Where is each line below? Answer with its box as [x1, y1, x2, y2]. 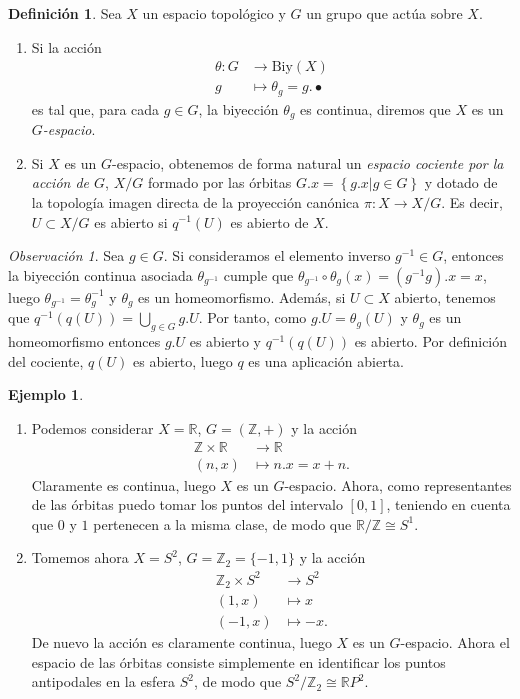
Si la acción [31, 36, 102, 57]
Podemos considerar [31, 418, 154, 439]
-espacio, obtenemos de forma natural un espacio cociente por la [112, 152, 504, 173]
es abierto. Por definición [354, 331, 508, 352]
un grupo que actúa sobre [306, 3, 463, 23]
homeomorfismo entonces [8, 331, 161, 352]
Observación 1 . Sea [8, 245, 125, 266]
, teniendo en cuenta [386, 494, 511, 515]
